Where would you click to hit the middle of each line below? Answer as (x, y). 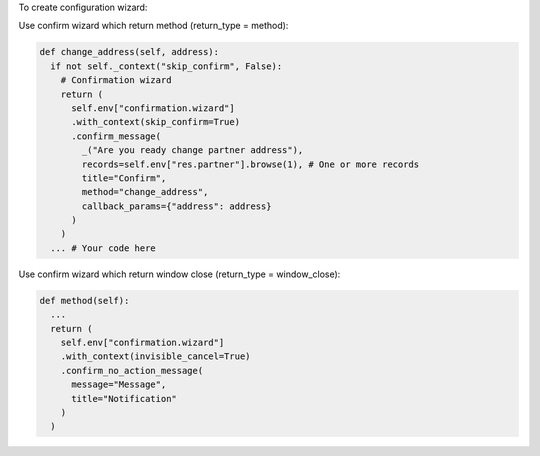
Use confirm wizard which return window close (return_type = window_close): (179, 274)
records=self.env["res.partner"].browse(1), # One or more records (250, 164)
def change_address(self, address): (129, 52)
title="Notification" (124, 398)
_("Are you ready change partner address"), (192, 150)
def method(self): (84, 300)
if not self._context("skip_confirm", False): (166, 66)
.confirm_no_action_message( (132, 370)
